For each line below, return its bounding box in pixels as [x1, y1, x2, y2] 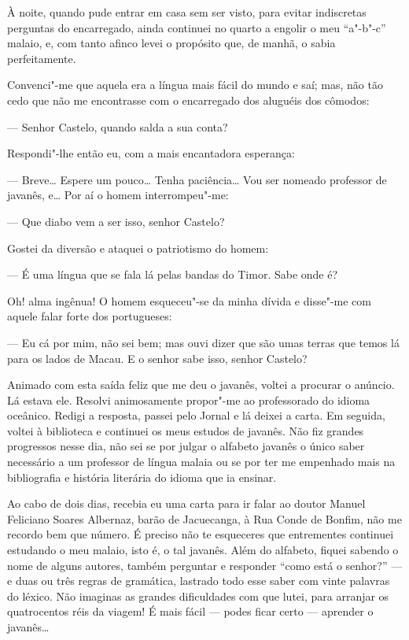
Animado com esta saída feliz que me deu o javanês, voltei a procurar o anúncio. [7, 376, 395, 393]
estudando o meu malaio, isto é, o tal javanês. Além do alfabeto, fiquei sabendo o [7, 542, 399, 558]
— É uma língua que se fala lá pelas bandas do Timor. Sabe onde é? [7, 266, 338, 283]
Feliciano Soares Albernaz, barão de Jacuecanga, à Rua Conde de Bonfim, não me [7, 510, 402, 527]
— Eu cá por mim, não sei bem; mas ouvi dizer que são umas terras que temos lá [7, 334, 400, 350]
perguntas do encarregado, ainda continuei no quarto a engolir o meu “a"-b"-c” [7, 19, 386, 35]
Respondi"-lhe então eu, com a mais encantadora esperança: [7, 145, 295, 161]
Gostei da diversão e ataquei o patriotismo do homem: [7, 239, 269, 256]
